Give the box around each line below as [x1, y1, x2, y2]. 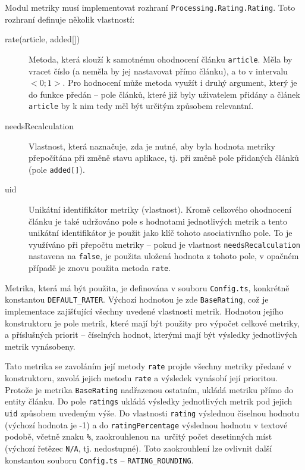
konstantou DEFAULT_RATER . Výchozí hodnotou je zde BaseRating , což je [5, 293, 269, 306]
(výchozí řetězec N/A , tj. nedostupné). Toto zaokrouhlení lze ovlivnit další [5, 442, 272, 454]
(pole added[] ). [29, 163, 85, 175]
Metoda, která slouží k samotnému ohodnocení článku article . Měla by [29, 52, 293, 65]
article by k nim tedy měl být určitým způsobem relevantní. [29, 99, 254, 112]
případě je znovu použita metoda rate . [29, 262, 171, 274]
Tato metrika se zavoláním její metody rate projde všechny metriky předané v [5, 360, 292, 372]
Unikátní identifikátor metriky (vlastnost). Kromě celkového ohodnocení [29, 203, 292, 215]
